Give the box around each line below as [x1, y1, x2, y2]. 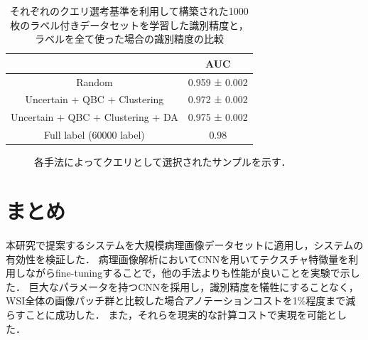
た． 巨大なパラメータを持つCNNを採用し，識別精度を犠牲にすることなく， [6, 279, 359, 294]
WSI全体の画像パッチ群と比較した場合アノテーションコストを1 [6, 293, 298, 308]
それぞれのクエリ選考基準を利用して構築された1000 [10, 4, 249, 18]
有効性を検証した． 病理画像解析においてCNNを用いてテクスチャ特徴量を [6, 251, 349, 266]
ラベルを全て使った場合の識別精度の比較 [34, 31, 224, 46]
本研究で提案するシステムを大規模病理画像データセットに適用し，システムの [6, 237, 364, 252]
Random [76, 74, 113, 89]
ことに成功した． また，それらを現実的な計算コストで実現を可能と [25, 307, 337, 322]
